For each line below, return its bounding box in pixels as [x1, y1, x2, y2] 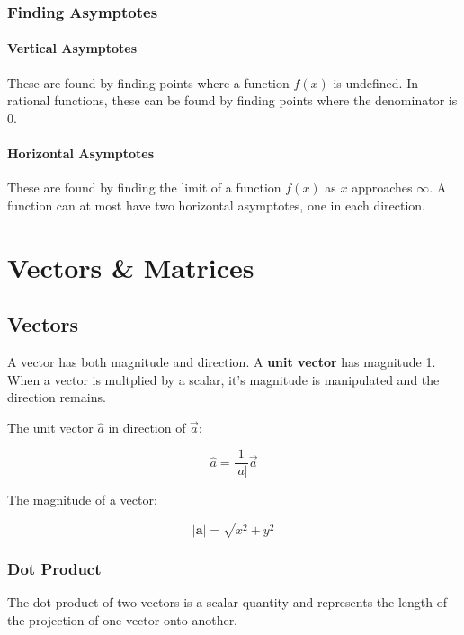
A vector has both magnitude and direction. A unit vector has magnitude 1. [7, 352, 436, 371]
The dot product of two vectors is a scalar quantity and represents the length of [7, 593, 448, 612]
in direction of [108, 417, 186, 436]
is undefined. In [333, 73, 418, 92]
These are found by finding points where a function [7, 73, 290, 92]
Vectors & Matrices [7, 248, 254, 285]
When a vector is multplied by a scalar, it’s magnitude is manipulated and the [7, 370, 440, 389]
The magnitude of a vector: [7, 490, 157, 509]
